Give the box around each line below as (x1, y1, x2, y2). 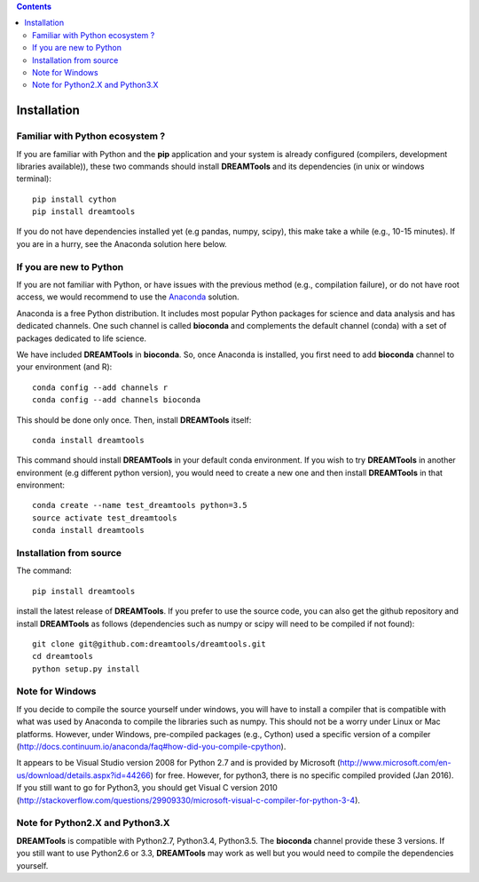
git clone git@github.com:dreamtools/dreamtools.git (32, 639, 266, 648)
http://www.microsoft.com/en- (340, 758, 452, 768)
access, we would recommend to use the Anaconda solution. (16, 291, 239, 302)
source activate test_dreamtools (32, 513, 177, 523)
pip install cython (32, 194, 117, 204)
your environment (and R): (16, 362, 113, 372)
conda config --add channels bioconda (32, 395, 201, 405)
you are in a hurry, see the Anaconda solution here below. (16, 238, 228, 249)
